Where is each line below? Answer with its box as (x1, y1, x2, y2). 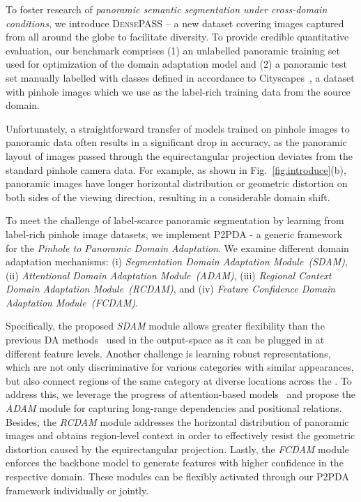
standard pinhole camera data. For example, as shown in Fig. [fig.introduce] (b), (6, 162, 346, 177)
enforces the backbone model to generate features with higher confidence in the (6, 455, 344, 470)
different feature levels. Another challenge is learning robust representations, (6, 346, 331, 360)
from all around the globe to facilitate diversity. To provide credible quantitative (6, 29, 349, 44)
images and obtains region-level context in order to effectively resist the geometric (6, 428, 355, 443)
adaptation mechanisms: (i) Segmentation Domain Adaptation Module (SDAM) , (6, 254, 348, 269)
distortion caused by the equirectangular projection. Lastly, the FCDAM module (6, 441, 349, 456)
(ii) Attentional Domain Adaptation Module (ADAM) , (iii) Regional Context (6, 267, 332, 282)
